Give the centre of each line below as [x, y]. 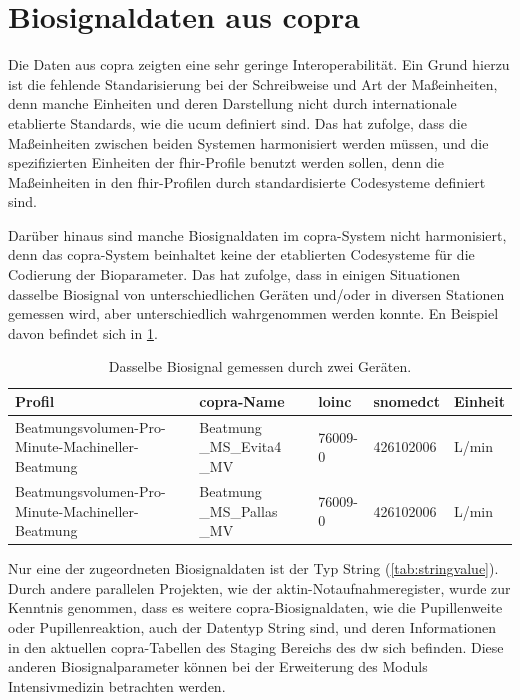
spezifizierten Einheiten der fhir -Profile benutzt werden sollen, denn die [226, 162]
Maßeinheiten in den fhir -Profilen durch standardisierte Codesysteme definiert [247, 181]
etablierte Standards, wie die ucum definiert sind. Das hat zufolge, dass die [237, 122]
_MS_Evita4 [240, 446]
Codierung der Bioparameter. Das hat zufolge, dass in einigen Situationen [234, 274]
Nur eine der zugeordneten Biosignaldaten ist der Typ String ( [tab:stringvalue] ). [253, 568]
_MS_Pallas [238, 510]
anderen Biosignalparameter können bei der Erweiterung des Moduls [218, 666]
